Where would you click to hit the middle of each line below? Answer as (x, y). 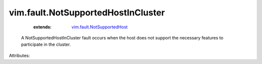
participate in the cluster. (46, 45)
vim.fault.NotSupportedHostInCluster (87, 13)
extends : (42, 27)
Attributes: (19, 55)
